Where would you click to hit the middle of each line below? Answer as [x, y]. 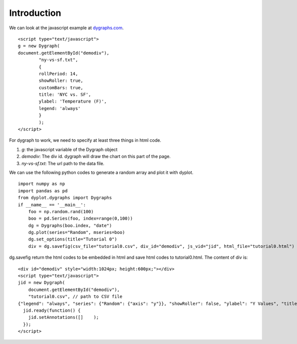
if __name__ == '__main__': [52, 205]
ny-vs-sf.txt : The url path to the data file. [63, 163]
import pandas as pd [43, 191]
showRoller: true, [61, 81]
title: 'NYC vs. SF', [65, 95]
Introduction [35, 13]
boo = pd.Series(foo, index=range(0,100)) [80, 219]
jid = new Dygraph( [42, 283]
